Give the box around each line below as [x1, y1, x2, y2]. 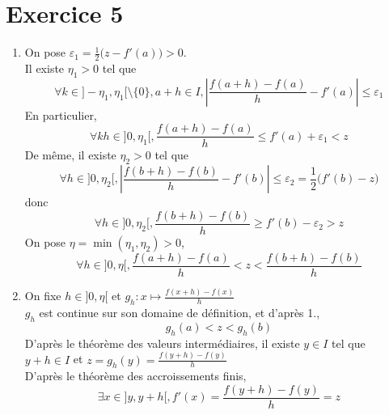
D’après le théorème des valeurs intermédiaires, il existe [24, 334, 300, 351]
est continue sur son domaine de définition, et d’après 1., [39, 304, 320, 321]
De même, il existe [24, 146, 116, 163]
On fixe [24, 287, 61, 304]
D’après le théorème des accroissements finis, [24, 367, 247, 384]
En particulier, [24, 106, 97, 123]
